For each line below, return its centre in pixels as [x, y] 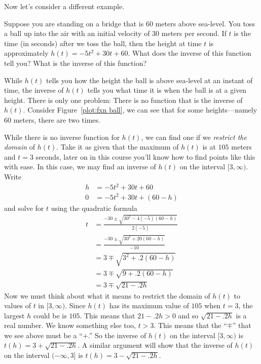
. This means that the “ [190, 325]
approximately [26, 53]
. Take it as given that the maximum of [118, 147]
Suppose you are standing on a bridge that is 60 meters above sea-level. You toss [129, 23]
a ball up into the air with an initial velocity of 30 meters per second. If [115, 33]
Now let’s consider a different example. [64, 6]
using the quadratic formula [94, 208]
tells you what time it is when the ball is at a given [167, 90]
